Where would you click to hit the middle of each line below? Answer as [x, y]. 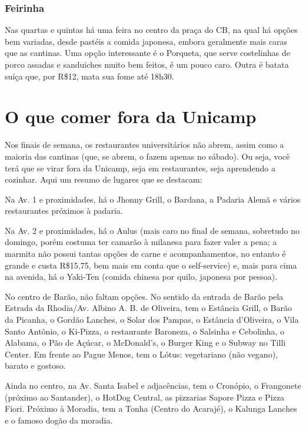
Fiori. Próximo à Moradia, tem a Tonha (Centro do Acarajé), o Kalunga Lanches [151, 408]
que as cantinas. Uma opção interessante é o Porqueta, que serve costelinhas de [147, 53]
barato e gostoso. [35, 365]
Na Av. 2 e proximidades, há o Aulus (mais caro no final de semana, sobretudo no [152, 230]
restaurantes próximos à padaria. [64, 211]
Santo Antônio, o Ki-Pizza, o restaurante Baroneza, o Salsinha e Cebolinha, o [145, 331]
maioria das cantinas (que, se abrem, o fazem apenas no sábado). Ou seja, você [147, 156]
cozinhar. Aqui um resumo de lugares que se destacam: [104, 179]
